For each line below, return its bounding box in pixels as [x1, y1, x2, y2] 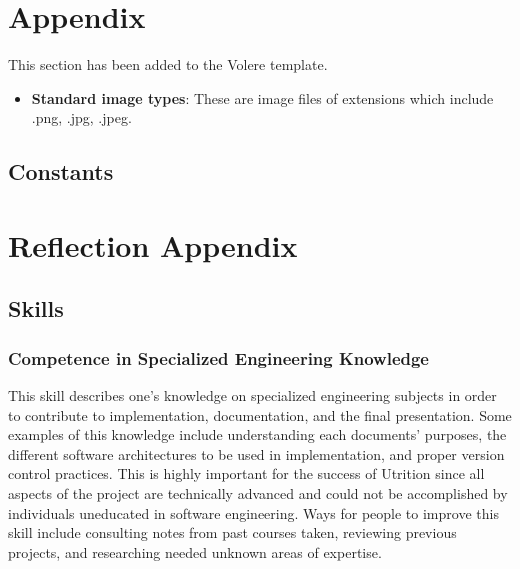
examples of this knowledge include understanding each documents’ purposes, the [8, 424, 507, 445]
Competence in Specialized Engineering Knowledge [8, 345, 429, 370]
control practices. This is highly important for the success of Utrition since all [8, 463, 485, 484]
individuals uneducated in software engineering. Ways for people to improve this [8, 502, 499, 523]
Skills [8, 293, 64, 324]
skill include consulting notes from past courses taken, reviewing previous [8, 522, 457, 543]
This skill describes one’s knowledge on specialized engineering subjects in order [8, 385, 497, 406]
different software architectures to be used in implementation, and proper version [8, 443, 505, 464]
